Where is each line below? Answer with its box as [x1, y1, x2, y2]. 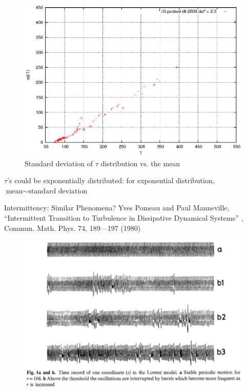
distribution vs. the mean [100, 158, 180, 168]
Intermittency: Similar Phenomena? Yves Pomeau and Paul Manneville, [4, 202, 230, 213]
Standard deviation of [25, 158, 93, 168]
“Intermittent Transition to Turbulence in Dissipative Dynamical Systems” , [4, 212, 243, 223]
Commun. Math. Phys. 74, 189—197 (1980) [4, 222, 141, 233]
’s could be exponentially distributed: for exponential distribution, [7, 175, 215, 186]
